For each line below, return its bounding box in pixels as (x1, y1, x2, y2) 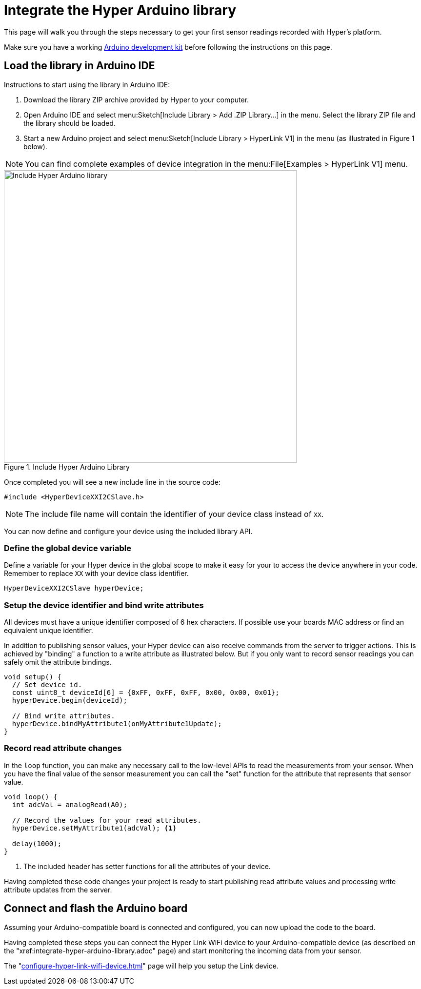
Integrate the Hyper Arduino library (4, 2, 237, 19)
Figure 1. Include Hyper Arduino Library (4, 462, 130, 471)
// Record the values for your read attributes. (12, 816, 201, 824)
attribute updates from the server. (4, 885, 112, 894)
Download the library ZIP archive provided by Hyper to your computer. (23, 95, 249, 104)
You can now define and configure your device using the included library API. (4, 527, 253, 535)
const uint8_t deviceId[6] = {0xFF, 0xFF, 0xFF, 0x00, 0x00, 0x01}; (12, 689, 280, 697)
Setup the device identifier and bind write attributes (4, 600, 204, 610)
